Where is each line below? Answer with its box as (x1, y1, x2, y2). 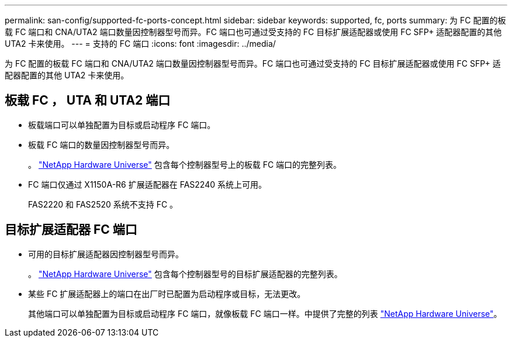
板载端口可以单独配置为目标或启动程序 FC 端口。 (28, 119, 216, 130)
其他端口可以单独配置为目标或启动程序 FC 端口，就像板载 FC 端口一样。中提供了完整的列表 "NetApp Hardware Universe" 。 (28, 308, 502, 319)
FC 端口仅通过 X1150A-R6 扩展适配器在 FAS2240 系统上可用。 (28, 179, 267, 189)
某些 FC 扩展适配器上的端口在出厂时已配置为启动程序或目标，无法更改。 (28, 288, 306, 299)
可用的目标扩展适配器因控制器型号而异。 (28, 248, 184, 259)
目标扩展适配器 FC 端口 (5, 222, 137, 237)
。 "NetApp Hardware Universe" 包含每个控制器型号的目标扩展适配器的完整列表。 (28, 268, 343, 279)
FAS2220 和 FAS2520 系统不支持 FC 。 (28, 199, 178, 209)
